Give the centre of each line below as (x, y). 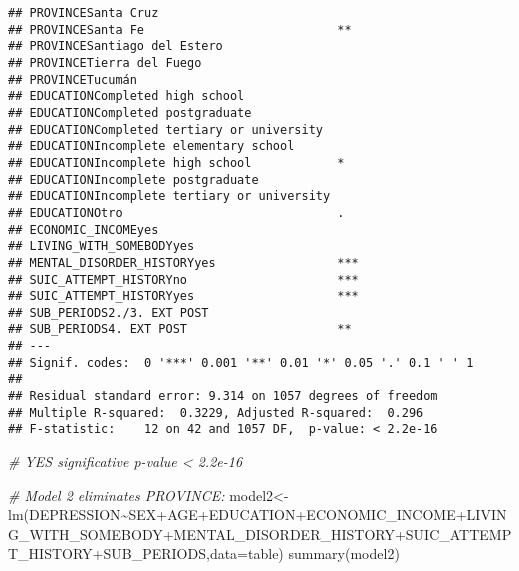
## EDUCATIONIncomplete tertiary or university (169, 196)
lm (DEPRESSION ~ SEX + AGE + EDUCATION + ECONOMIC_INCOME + (237, 514)
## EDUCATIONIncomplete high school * (176, 162)
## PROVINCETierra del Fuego (105, 62)
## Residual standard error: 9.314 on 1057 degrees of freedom (223, 396)
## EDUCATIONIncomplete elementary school (151, 146)
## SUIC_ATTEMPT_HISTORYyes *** (183, 296)
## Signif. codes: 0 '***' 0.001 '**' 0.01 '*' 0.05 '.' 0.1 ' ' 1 (241, 362)
